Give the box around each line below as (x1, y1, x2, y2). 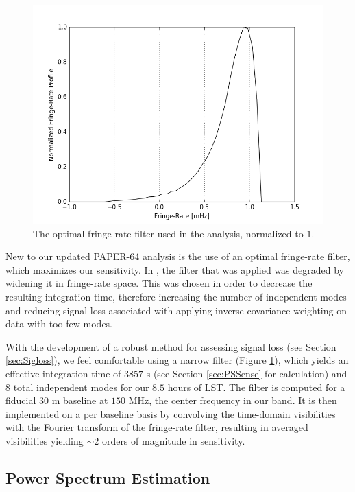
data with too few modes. (5, 316, 113, 331)
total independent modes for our (13, 379, 149, 394)
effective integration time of (5, 366, 121, 380)
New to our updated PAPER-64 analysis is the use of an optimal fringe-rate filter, (5, 249, 350, 263)
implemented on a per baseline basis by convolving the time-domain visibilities (5, 406, 336, 421)
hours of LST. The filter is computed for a (167, 379, 345, 394)
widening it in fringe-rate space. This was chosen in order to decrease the (5, 276, 313, 290)
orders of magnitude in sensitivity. (101, 433, 245, 447)
